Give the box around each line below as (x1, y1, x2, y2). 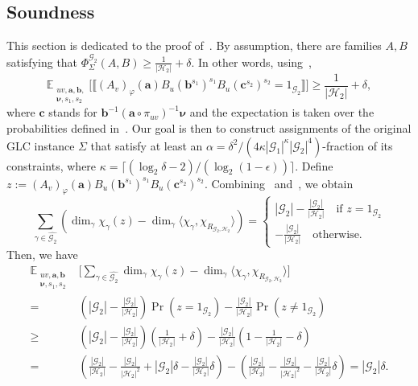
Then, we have (6, 246, 78, 263)
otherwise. (312, 228, 362, 240)
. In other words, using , (191, 53, 312, 70)
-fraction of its (322, 137, 393, 154)
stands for (48, 104, 97, 121)
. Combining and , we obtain (204, 175, 354, 191)
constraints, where (6, 157, 97, 174)
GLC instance (6, 137, 75, 154)
